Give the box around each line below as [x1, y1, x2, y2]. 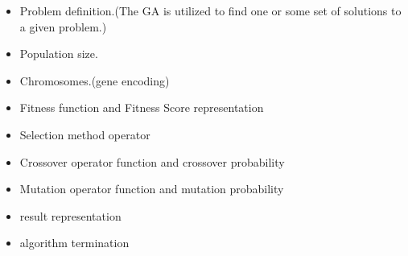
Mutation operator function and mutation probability [19, 180, 284, 197]
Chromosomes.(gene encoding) [19, 72, 170, 89]
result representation [19, 207, 122, 224]
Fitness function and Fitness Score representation [19, 99, 264, 116]
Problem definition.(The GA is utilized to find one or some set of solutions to [19, 2, 402, 19]
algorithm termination [19, 234, 130, 251]
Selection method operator [19, 126, 150, 142]
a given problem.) [19, 18, 107, 35]
